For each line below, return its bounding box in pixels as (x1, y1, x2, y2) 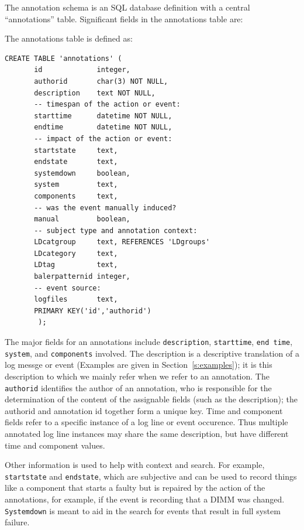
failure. (5, 516, 30, 528)
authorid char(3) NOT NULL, (34, 77, 168, 86)
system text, (34, 180, 118, 189)
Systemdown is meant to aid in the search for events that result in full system (5, 504, 281, 517)
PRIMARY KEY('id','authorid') (34, 306, 151, 315)
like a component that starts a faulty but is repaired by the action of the (5, 481, 265, 494)
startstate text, (34, 146, 118, 155)
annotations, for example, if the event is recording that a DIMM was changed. (5, 493, 285, 505)
